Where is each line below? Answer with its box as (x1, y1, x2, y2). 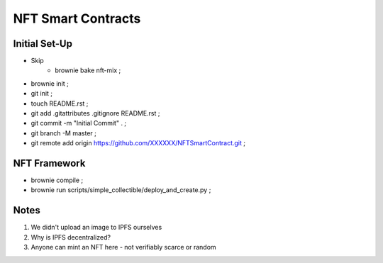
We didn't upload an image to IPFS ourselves (30, 223, 162, 232)
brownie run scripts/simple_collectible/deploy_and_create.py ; (30, 186, 211, 194)
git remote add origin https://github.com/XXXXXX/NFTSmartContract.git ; (30, 139, 246, 147)
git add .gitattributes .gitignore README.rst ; (30, 109, 160, 118)
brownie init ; (30, 79, 69, 88)
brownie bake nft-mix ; (55, 66, 121, 74)
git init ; (30, 89, 53, 98)
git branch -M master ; (30, 128, 97, 138)
